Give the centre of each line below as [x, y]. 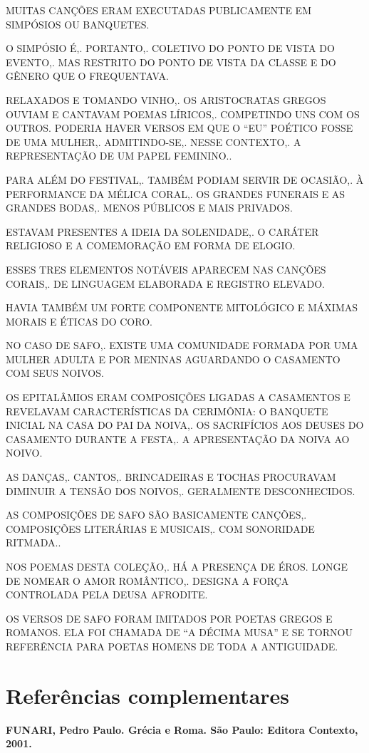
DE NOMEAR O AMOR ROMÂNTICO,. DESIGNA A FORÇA [147, 580]
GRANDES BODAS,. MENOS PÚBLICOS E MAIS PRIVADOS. [149, 208]
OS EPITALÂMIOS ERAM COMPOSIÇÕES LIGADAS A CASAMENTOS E [178, 397]
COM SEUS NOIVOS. [55, 373]
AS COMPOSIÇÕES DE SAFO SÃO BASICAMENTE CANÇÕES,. [156, 515]
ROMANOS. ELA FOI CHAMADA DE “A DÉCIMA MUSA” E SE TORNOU [179, 632]
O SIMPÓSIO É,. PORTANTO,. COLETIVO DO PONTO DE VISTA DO [170, 48]
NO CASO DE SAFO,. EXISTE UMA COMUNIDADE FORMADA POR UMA [182, 345]
